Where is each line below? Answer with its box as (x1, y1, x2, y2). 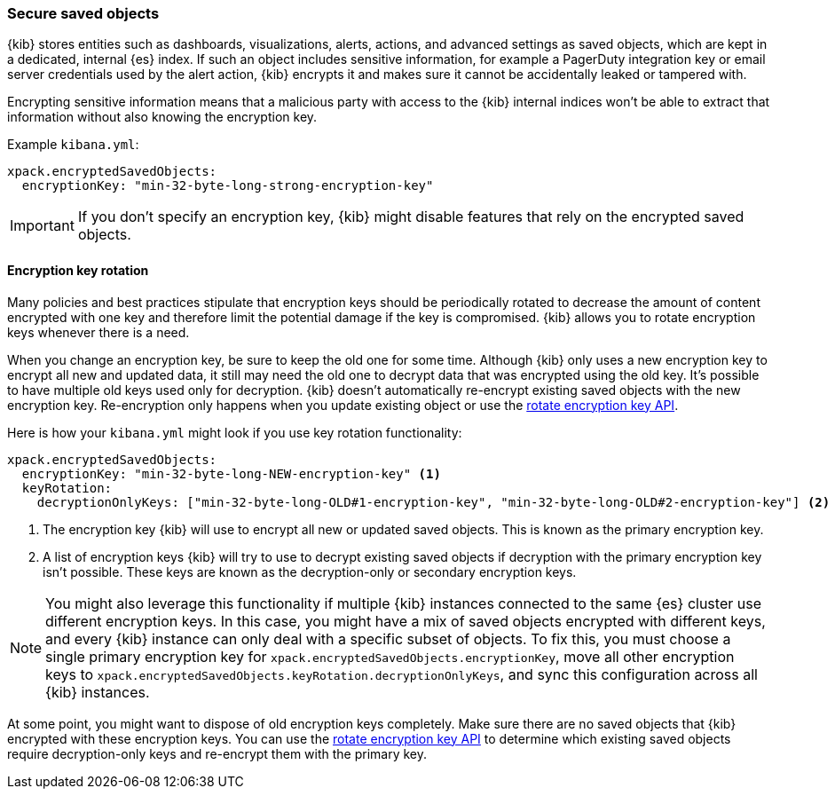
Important (10, 217, 75, 235)
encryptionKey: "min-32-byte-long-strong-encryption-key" (21, 178, 434, 193)
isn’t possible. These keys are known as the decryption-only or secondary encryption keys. (43, 564, 577, 579)
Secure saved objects (7, 4, 160, 22)
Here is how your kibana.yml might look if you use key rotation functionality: (7, 424, 462, 440)
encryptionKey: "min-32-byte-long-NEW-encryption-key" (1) (21, 466, 441, 481)
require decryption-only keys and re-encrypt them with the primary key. (7, 745, 428, 761)
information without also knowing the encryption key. (7, 109, 318, 125)
